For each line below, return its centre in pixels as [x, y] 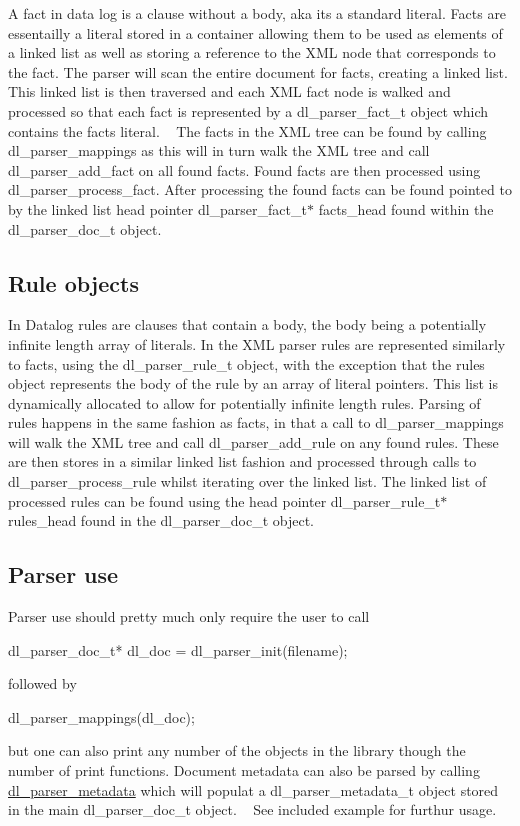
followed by [42, 683]
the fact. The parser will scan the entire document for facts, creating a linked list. [258, 71]
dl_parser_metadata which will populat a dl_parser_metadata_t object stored [253, 789]
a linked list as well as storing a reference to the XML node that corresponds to [252, 52]
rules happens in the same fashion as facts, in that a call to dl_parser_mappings [256, 422]
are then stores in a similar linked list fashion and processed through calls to [242, 461]
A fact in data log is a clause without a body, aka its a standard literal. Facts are [257, 13]
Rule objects [73, 282]
